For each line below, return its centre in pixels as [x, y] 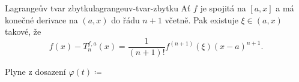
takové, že [23, 31]
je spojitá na [223, 8]
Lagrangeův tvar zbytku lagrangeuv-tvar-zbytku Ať [98, 8]
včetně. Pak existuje [201, 19]
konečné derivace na [41, 19]
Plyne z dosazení [35, 71]
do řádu [125, 19]
